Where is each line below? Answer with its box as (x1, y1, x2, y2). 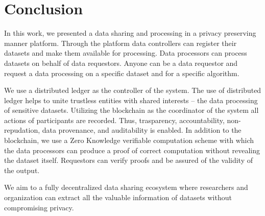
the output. (4, 164, 40, 175)
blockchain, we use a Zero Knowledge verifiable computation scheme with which (4, 135, 254, 146)
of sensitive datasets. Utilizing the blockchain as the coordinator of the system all (4, 105, 259, 115)
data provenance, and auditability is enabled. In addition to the (42, 125, 242, 135)
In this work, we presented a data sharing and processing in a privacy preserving (4, 28, 256, 38)
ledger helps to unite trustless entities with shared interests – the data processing (4, 94, 258, 105)
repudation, (4, 125, 40, 135)
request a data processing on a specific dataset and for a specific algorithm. (4, 67, 239, 78)
